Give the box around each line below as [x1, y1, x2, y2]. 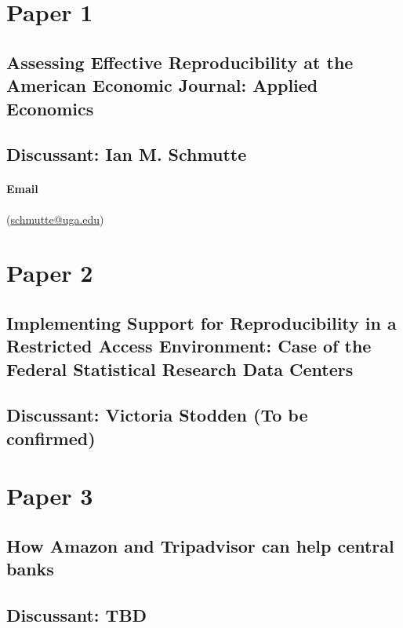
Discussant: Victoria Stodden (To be [6, 403, 308, 427]
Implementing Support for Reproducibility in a [6, 310, 397, 334]
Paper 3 [6, 480, 93, 512]
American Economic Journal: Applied [6, 73, 318, 97]
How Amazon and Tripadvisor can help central [6, 533, 394, 557]
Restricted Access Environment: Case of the [6, 334, 372, 358]
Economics [6, 96, 94, 120]
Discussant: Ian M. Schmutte [6, 142, 247, 166]
